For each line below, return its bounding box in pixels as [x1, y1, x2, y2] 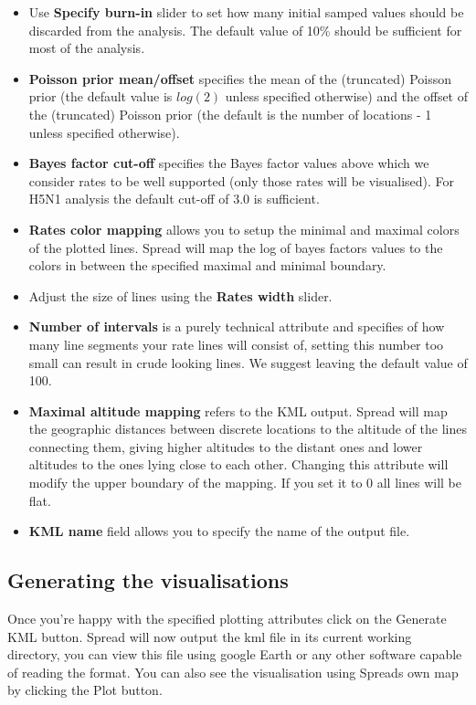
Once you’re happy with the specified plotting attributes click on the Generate [7, 609, 447, 628]
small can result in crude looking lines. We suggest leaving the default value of [28, 352, 468, 372]
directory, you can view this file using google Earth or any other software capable [7, 645, 462, 664]
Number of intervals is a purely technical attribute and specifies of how [28, 317, 445, 336]
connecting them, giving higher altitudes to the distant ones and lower [28, 437, 423, 456]
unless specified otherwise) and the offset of [225, 87, 469, 106]
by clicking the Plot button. [7, 680, 163, 700]
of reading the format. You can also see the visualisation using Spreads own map [7, 662, 459, 681]
